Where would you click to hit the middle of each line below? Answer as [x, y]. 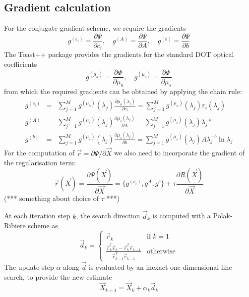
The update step [29, 267]
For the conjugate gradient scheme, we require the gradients [95, 28]
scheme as [43, 225]
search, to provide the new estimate [58, 276]
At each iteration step [37, 216]
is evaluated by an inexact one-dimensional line [160, 267]
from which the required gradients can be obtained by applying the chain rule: [123, 91]
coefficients [21, 64]
